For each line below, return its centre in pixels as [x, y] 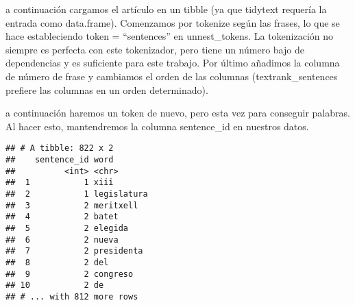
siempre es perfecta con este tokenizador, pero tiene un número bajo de [155, 49]
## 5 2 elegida [67, 228]
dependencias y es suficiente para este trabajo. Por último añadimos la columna [173, 63]
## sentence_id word [60, 160]
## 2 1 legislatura [77, 194]
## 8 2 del [57, 262]
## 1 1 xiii [60, 183]
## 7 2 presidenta [74, 251]
